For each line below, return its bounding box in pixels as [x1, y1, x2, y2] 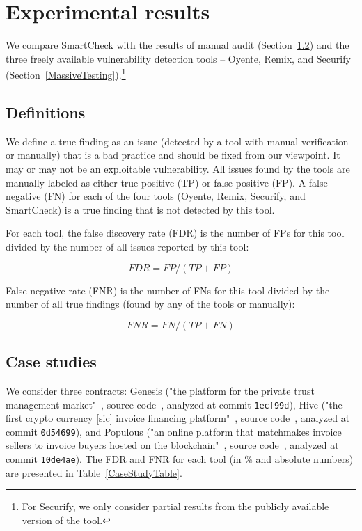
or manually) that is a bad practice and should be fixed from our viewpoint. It [6, 148, 340, 162]
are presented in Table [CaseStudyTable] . [6, 465, 182, 480]
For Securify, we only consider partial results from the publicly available [22, 499, 329, 514]
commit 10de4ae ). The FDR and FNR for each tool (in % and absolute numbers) [6, 452, 354, 466]
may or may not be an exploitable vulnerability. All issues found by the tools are [6, 161, 350, 175]
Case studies [6, 351, 97, 372]
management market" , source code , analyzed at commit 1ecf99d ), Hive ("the [6, 397, 343, 411]
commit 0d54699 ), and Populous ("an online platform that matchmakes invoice [6, 424, 342, 438]
